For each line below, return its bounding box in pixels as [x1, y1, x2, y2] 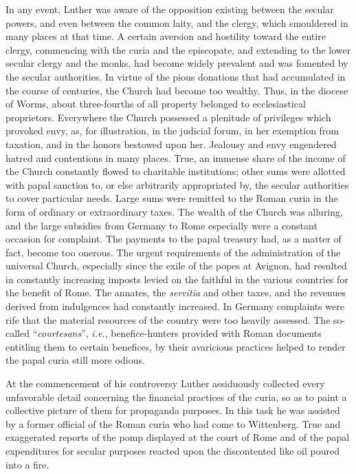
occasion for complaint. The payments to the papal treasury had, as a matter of [5, 231, 342, 246]
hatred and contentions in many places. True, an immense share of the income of [5, 150, 346, 165]
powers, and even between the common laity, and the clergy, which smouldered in [5, 15, 348, 30]
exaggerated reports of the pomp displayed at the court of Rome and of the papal [5, 430, 350, 444]
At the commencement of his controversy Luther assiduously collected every [5, 376, 325, 391]
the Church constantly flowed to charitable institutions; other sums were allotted [5, 164, 346, 178]
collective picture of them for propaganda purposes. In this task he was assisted [5, 403, 340, 418]
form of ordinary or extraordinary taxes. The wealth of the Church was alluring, [5, 204, 343, 218]
